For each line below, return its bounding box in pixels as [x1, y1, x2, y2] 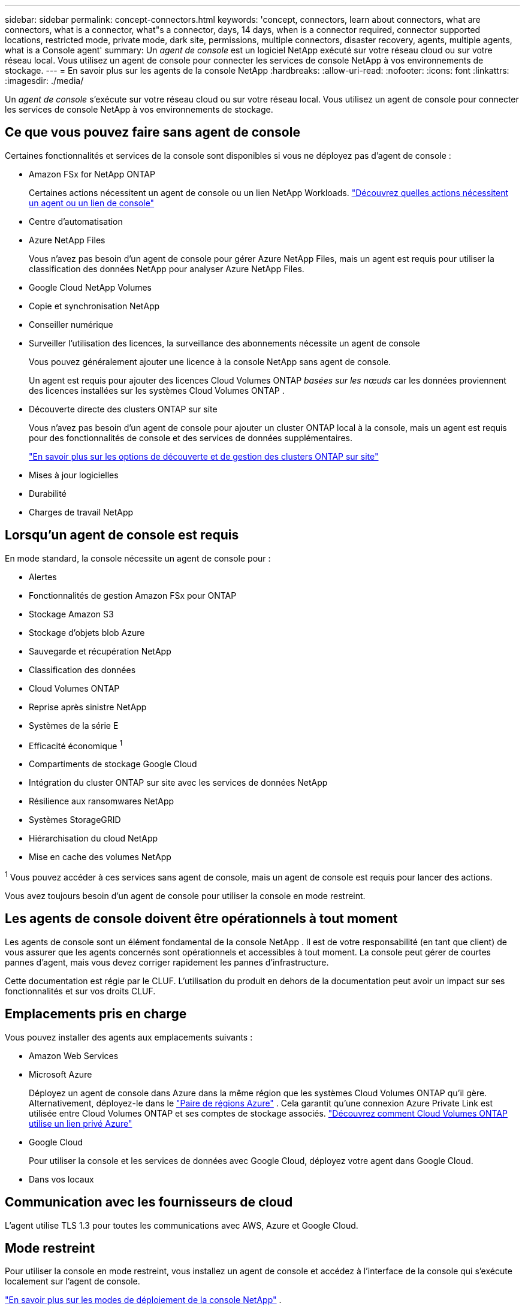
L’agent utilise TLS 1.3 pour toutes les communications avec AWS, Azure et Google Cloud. [5, 1220, 358, 1230]
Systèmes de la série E [29, 720, 119, 731]
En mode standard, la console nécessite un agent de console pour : [5, 553, 271, 563]
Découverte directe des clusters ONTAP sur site [29, 403, 218, 414]
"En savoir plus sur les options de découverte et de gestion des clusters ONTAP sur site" [29, 451, 379, 462]
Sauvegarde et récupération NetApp [29, 646, 171, 656]
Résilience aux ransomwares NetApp [29, 796, 174, 807]
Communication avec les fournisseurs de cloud [5, 1195, 293, 1210]
